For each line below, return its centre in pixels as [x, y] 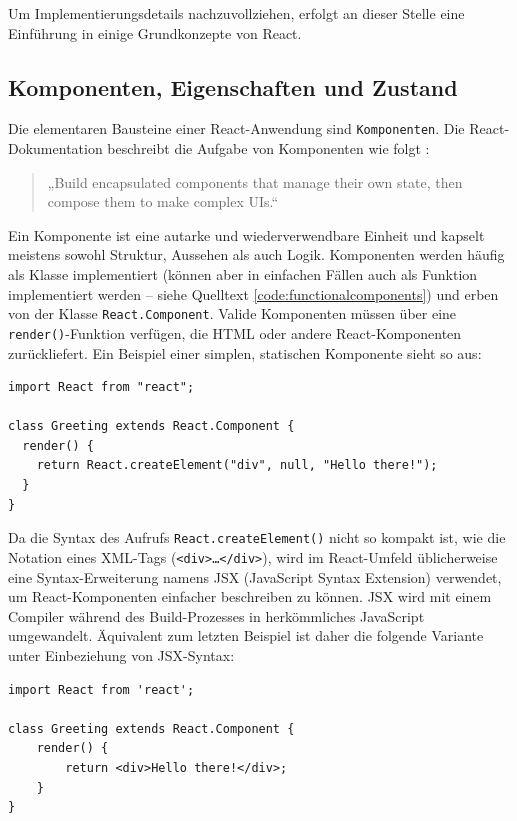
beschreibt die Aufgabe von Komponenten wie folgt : [268, 148]
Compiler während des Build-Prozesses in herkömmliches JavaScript [216, 615]
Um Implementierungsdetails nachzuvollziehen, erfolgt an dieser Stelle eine [236, 13]
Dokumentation [55, 148]
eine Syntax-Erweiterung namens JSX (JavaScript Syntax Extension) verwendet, [255, 576]
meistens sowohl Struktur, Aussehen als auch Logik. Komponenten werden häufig [256, 254]
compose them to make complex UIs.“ [163, 201]
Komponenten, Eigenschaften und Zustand [233, 86]
